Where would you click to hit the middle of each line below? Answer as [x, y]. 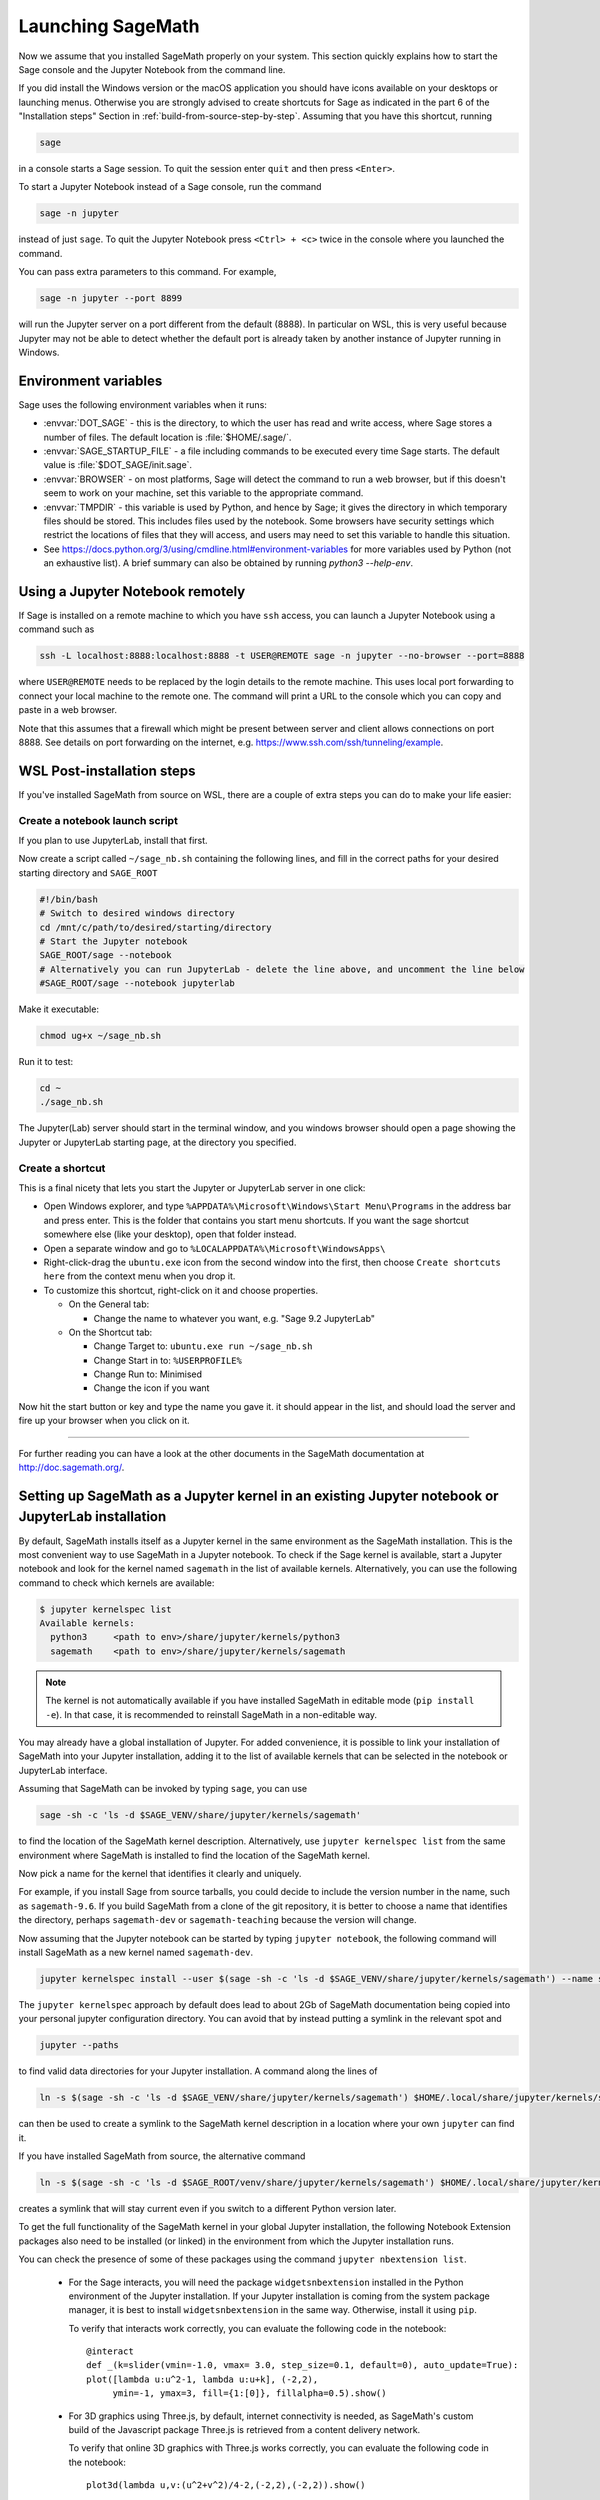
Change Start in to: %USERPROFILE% [167, 1360]
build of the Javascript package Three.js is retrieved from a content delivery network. [244, 2430]
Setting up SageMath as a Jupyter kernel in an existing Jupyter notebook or [258, 1495]
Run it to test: [46, 1062]
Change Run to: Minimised [148, 1374]
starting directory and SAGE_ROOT [88, 872]
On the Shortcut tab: [110, 1332]
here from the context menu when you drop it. [139, 1276]
